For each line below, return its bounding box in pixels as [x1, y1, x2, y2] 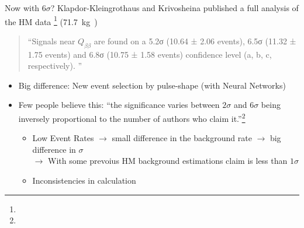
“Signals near [27, 34, 75, 47]
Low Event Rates [32, 132, 94, 144]
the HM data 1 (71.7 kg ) [5, 13, 98, 27]
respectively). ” [27, 59, 82, 72]
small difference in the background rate [112, 132, 252, 144]
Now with [5, 2, 40, 13]
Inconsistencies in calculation [32, 174, 136, 187]
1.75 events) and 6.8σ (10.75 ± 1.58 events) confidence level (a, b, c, [27, 48, 272, 60]
